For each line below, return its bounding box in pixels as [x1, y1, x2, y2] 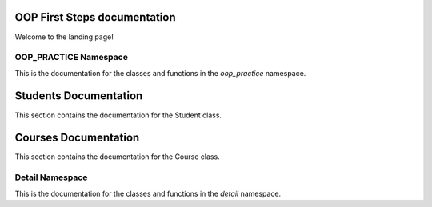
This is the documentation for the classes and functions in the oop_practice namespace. [14, 68, 306, 78]
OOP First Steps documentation [14, 10, 176, 24]
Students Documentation [14, 89, 143, 103]
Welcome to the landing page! [14, 32, 114, 42]
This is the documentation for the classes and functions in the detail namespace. [14, 189, 282, 198]
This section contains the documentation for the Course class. [14, 152, 220, 161]
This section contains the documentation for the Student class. [14, 110, 222, 120]
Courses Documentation [14, 131, 140, 145]
